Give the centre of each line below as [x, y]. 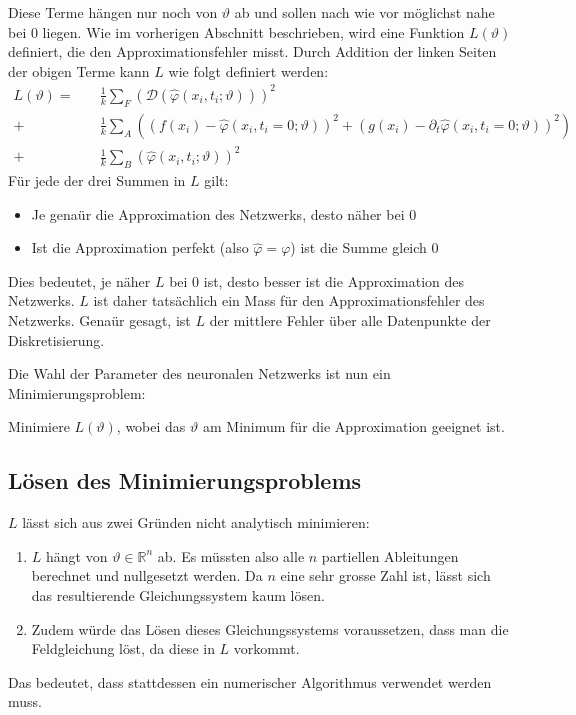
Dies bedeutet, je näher [79, 280]
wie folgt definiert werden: [248, 70]
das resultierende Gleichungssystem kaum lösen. [178, 594]
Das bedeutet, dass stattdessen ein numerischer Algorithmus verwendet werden [250, 681]
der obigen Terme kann [79, 70]
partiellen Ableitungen [390, 555]
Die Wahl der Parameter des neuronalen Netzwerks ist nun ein [199, 373]
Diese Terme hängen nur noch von [113, 12]
